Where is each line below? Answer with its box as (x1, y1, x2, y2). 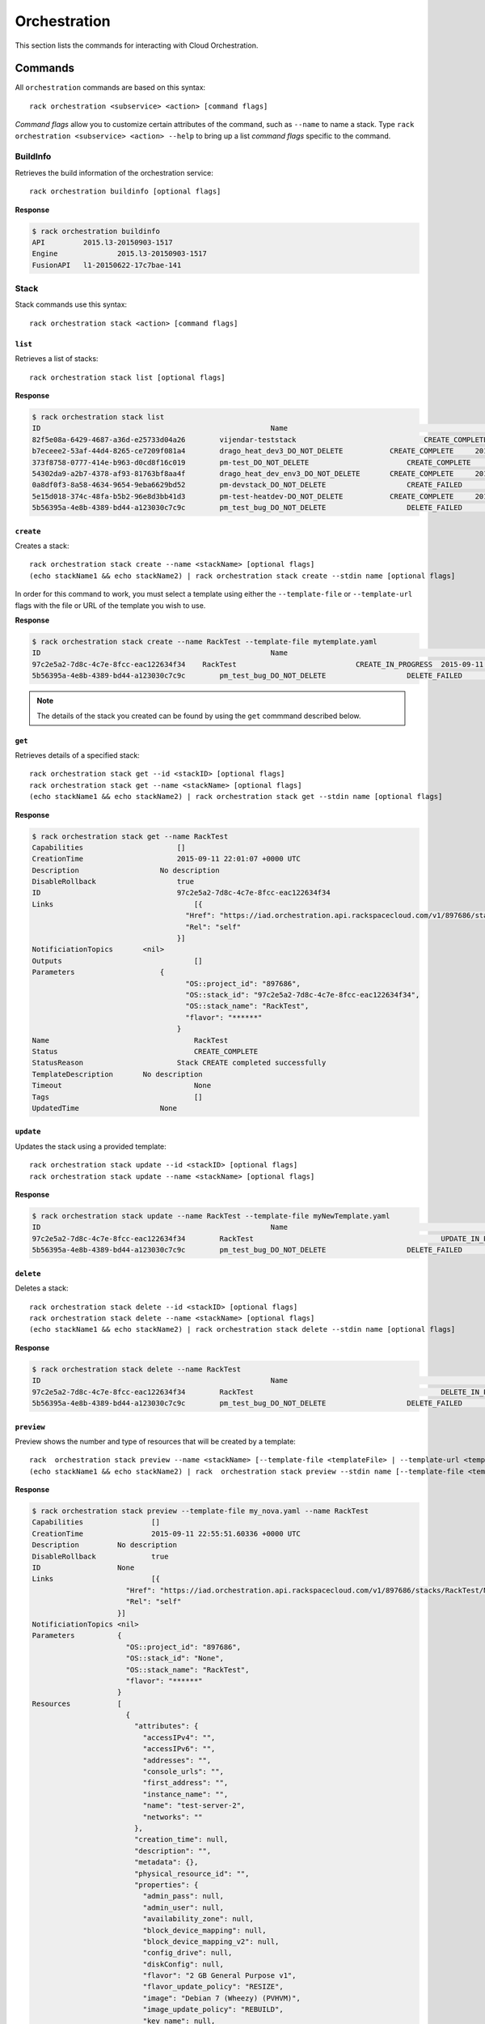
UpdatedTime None (32, 1103, 178, 1112)
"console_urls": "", (142, 1767, 224, 1776)
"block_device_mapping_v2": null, (142, 1937, 280, 1946)
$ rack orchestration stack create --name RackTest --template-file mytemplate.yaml (32, 637, 377, 647)
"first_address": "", (142, 1778, 229, 1788)
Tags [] (32, 1092, 203, 1101)
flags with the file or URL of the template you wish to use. (15, 600, 206, 610)
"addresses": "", (142, 1755, 212, 1765)
